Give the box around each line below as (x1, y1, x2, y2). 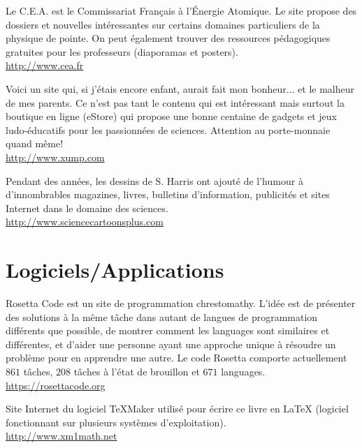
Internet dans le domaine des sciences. (6, 200, 168, 215)
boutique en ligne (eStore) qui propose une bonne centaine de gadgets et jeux (6, 109, 337, 124)
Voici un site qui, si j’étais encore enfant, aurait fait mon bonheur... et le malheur (6, 81, 354, 96)
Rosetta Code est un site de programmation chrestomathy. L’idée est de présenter (6, 296, 356, 311)
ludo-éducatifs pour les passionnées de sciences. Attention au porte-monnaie (6, 122, 331, 137)
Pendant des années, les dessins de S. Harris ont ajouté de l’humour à (6, 173, 303, 188)
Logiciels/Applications (6, 255, 224, 284)
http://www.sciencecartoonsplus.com (6, 214, 164, 229)
